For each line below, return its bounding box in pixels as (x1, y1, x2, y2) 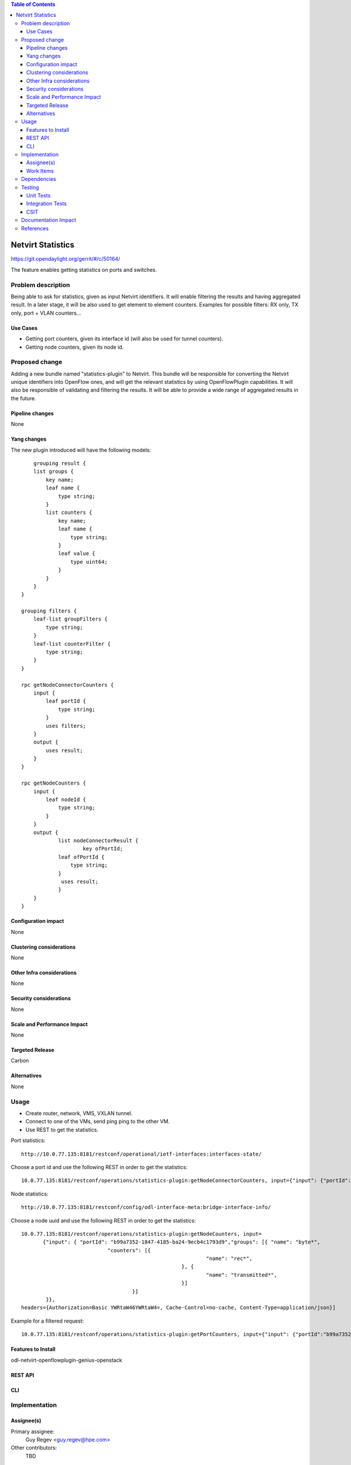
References (21, 224, 49, 231)
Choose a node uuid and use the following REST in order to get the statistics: (11, 1217, 196, 1224)
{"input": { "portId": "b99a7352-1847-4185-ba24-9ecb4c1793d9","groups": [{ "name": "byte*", (43, 1239, 321, 1245)
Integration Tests (26, 200, 67, 207)
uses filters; (46, 723, 87, 729)
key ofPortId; (82, 846, 123, 852)
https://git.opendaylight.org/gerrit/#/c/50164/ (11, 255, 121, 263)
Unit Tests (26, 192, 51, 199)
